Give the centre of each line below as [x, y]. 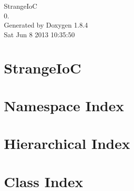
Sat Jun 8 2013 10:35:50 [39, 34]
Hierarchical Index [67, 143]
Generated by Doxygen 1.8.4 [46, 25]
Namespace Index [64, 105]
